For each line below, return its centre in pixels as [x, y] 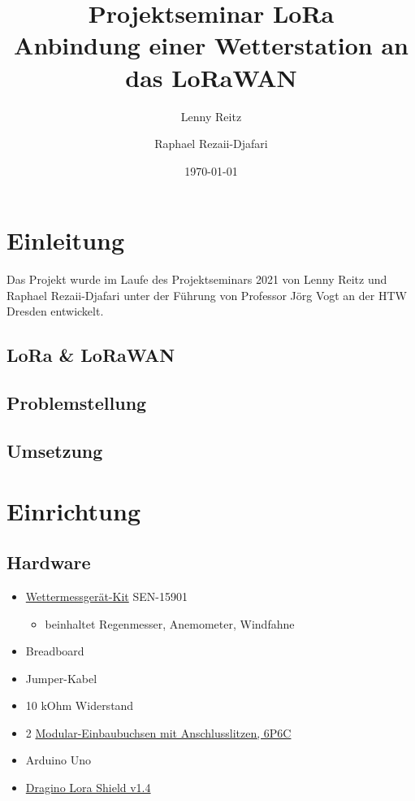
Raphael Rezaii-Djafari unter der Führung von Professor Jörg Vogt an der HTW [207, 295]
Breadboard [55, 651]
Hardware [49, 562]
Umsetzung [55, 450]
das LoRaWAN [211, 77]
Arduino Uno [58, 760]
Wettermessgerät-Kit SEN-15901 [106, 596]
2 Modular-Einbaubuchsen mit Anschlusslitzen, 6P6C [158, 732]
